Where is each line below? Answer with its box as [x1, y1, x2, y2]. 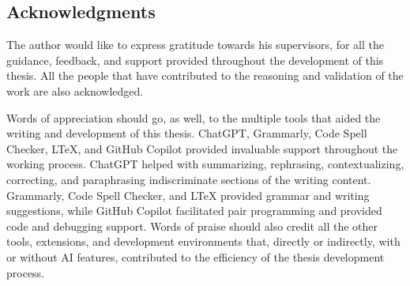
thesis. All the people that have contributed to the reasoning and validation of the [6, 67, 404, 84]
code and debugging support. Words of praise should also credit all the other [6, 217, 378, 234]
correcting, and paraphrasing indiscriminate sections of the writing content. [6, 171, 371, 187]
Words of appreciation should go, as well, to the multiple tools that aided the [6, 109, 381, 126]
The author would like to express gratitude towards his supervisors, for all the [6, 36, 384, 53]
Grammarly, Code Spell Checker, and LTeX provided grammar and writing [6, 186, 370, 203]
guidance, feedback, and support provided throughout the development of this [6, 51, 384, 68]
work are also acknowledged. [6, 82, 144, 99]
